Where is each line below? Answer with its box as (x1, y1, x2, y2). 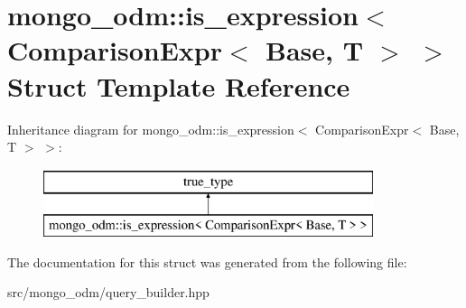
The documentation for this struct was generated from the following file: (7, 252, 407, 271)
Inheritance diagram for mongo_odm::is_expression (7, 119, 294, 138)
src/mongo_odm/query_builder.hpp (7, 283, 210, 302)
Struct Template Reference (7, 67, 350, 104)
